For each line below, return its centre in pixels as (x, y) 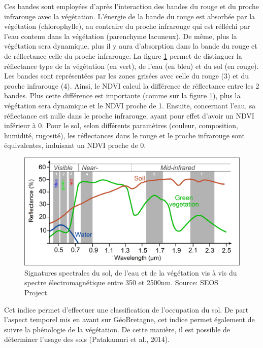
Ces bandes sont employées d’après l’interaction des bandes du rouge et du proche (131, 6)
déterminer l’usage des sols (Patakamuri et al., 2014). (87, 339)
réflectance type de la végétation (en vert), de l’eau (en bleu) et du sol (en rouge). (131, 66)
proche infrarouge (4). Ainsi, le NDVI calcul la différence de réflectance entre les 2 (132, 85)
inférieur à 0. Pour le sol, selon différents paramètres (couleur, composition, (121, 125)
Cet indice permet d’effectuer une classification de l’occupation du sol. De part (126, 309)
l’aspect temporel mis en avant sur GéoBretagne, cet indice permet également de (129, 319)
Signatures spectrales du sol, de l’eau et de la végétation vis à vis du (131, 272)
